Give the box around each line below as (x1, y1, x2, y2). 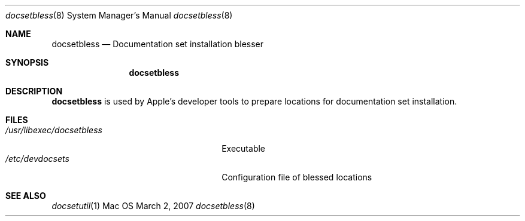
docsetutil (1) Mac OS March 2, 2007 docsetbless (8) (51, 201, 255, 211)
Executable (221, 143, 266, 154)
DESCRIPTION (5, 86, 63, 96)
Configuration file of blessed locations (221, 172, 372, 182)
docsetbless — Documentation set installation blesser (51, 39, 264, 49)
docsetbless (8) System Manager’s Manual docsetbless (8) (5, 10, 233, 20)
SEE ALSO (5, 191, 46, 201)
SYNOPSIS (5, 57, 49, 67)
